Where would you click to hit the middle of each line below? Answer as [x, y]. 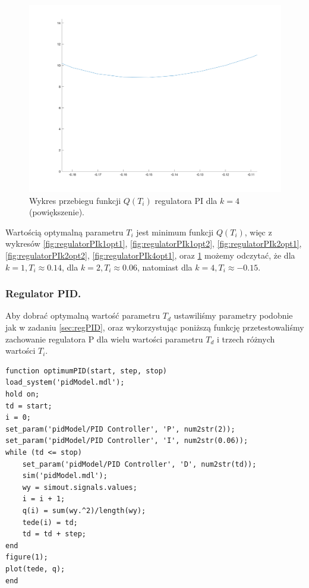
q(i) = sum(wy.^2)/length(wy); [84, 510]
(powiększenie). [57, 212]
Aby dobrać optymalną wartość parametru [83, 315]
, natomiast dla [165, 267]
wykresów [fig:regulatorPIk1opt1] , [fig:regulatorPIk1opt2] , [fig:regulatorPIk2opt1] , [154, 243]
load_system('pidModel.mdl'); [65, 383]
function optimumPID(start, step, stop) [86, 371]
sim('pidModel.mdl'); [65, 476]
